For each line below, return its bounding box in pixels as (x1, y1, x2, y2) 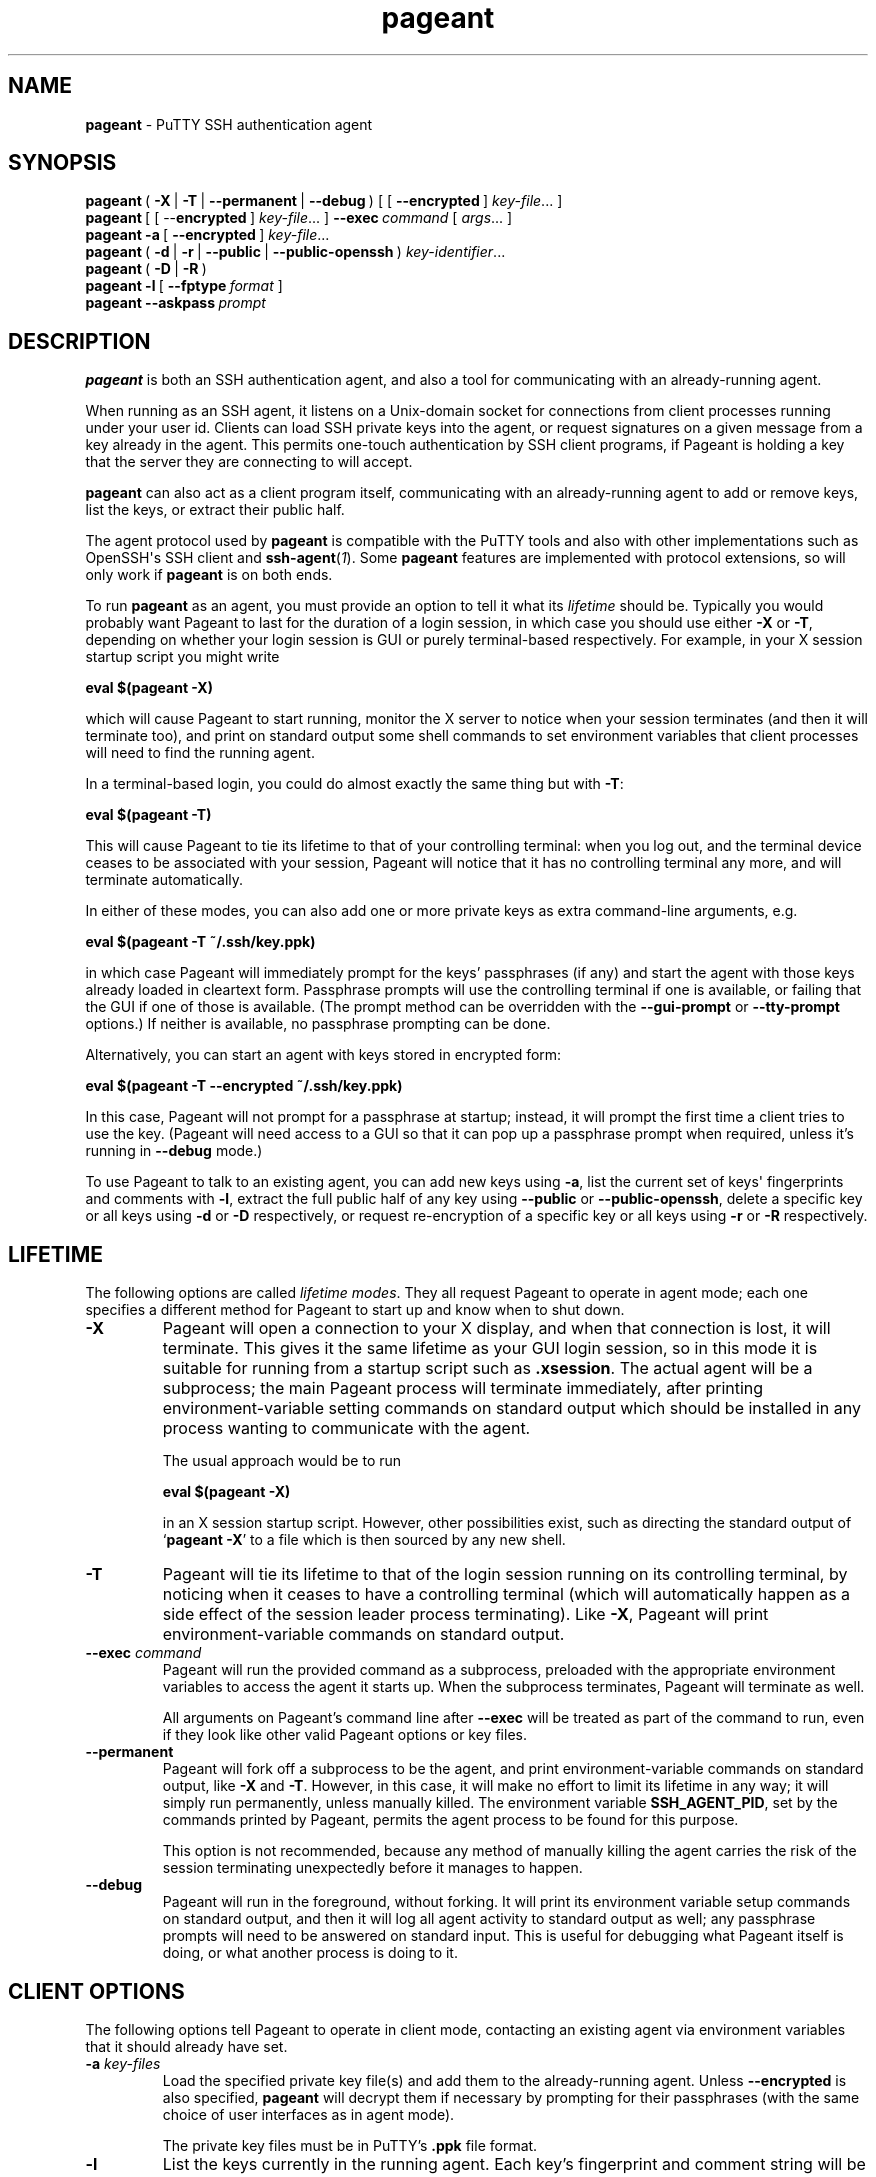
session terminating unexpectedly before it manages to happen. (162, 1859, 583, 1877)
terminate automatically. (85, 871, 244, 889)
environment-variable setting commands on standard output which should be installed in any (162, 1398, 861, 1419)
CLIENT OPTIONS (8, 1978, 185, 2004)
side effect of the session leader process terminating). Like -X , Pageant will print (162, 1604, 769, 1625)
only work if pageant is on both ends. (85, 566, 333, 584)
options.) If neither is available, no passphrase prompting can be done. (85, 1015, 551, 1033)
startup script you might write (85, 648, 280, 666)
